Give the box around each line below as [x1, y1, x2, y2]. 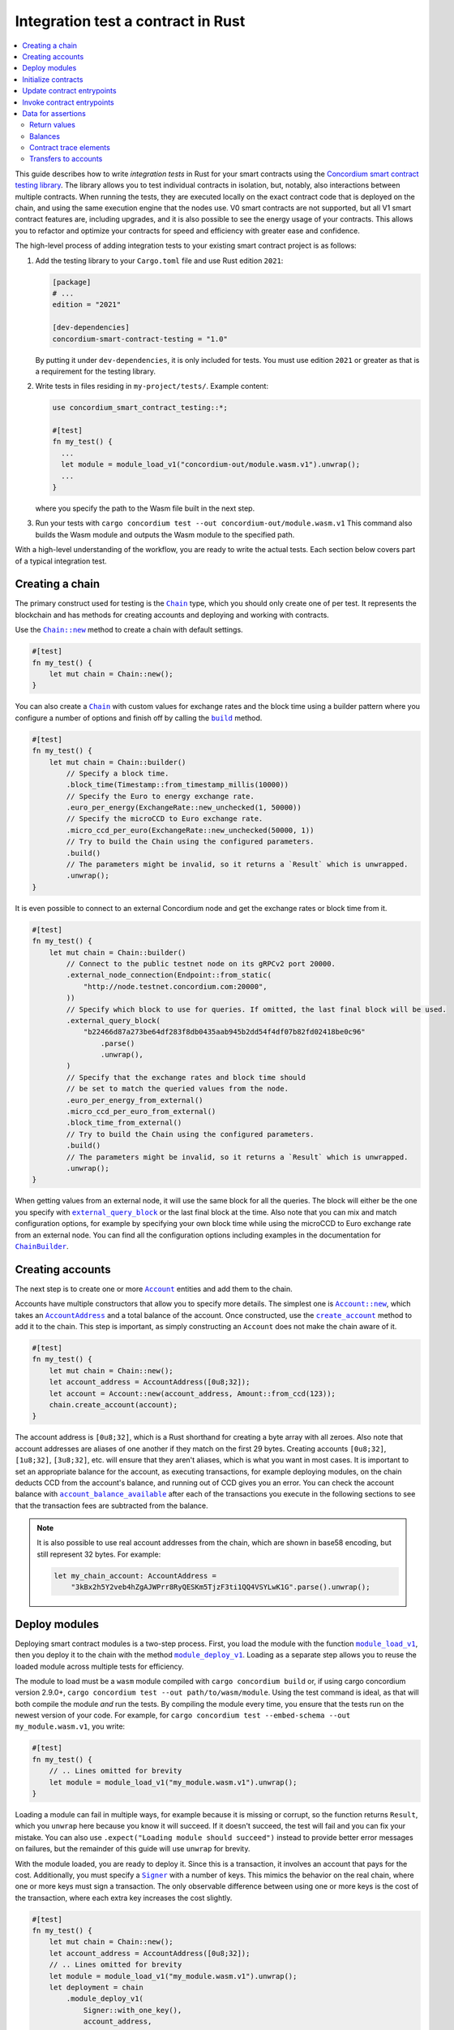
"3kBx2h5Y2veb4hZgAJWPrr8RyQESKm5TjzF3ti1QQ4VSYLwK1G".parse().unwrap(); [71, 1583, 370, 1592]
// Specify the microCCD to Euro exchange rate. [66, 814, 263, 823]
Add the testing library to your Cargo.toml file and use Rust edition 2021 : [35, 256, 284, 266]
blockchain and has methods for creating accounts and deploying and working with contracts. [15, 610, 330, 620]
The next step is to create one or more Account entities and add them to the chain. [15, 1284, 293, 1294]
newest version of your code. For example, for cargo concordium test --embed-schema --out [15, 1710, 351, 1721]
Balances [29, 131, 61, 141]
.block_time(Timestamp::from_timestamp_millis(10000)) [66, 780, 289, 789]
